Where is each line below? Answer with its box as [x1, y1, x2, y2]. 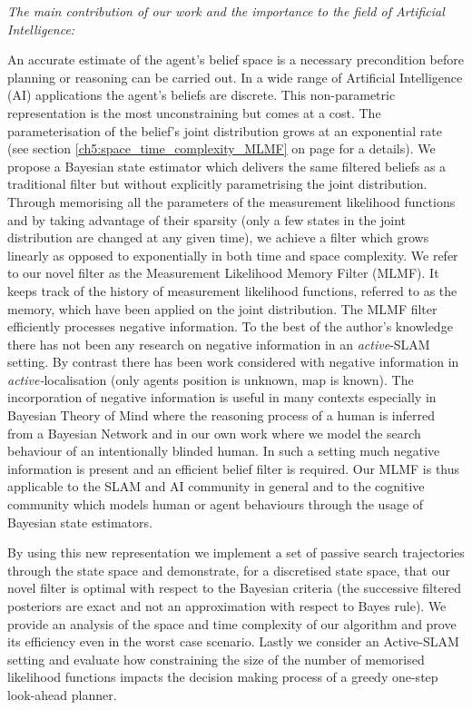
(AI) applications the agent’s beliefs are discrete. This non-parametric [7, 85, 396, 104]
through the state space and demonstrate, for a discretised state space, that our [7, 560, 450, 579]
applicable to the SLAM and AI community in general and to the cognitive [7, 477, 425, 496]
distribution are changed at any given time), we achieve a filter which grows [7, 228, 429, 247]
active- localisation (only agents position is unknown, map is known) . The [7, 370, 414, 389]
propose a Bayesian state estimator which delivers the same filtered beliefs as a [7, 156, 447, 175]
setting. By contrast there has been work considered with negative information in [7, 352, 459, 371]
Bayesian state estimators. [7, 512, 152, 531]
